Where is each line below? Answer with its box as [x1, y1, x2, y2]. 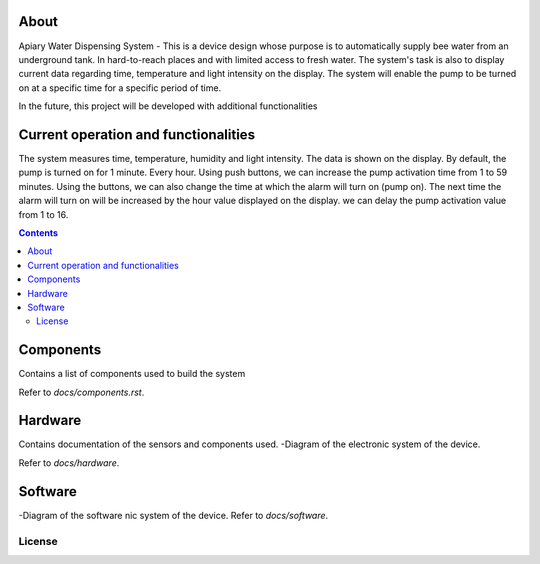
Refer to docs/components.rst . [18, 386, 145, 398]
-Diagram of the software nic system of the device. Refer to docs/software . [18, 509, 329, 521]
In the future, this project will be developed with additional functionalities [18, 100, 318, 112]
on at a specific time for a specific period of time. [18, 81, 222, 94]
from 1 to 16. [18, 208, 69, 220]
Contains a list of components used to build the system [18, 368, 246, 380]
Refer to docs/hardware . [18, 456, 120, 469]
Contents [18, 226, 59, 239]
